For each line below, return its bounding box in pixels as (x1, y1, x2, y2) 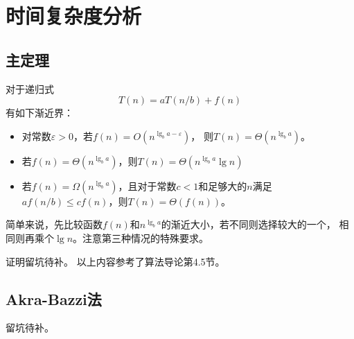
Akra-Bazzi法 (6, 288, 102, 309)
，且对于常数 (118, 178, 177, 193)
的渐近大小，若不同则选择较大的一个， (161, 217, 336, 232)
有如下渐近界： (6, 105, 73, 120)
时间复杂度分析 (6, 1, 142, 30)
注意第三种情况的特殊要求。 (82, 230, 209, 245)
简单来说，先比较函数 (6, 217, 103, 232)
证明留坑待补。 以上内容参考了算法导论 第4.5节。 (6, 254, 225, 268)
